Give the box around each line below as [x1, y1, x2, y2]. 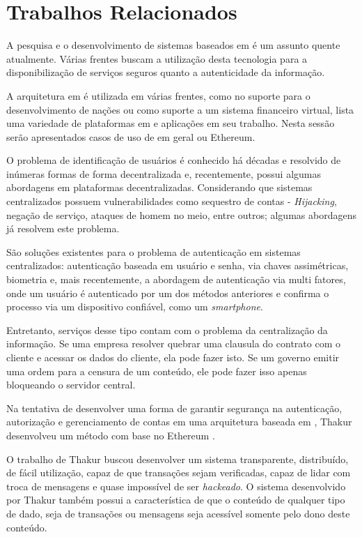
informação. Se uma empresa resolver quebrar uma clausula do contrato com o [6, 336, 340, 351]
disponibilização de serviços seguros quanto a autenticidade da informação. [6, 65, 325, 80]
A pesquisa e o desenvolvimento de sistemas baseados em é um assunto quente [6, 38, 340, 52]
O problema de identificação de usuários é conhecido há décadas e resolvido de [6, 153, 341, 167]
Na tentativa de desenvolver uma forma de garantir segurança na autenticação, [6, 400, 343, 415]
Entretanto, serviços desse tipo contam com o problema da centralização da [6, 322, 328, 337]
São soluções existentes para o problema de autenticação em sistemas [6, 244, 301, 259]
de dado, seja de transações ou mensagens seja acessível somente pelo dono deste [6, 506, 350, 520]
